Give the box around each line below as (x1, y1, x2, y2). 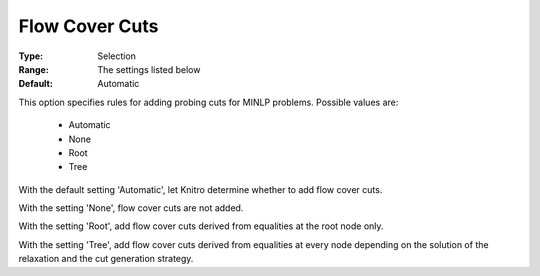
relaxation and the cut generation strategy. (18, 253, 194, 265)
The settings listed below (97, 63, 201, 75)
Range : (18, 63, 49, 75)
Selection (97, 50, 137, 62)
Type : (18, 50, 44, 62)
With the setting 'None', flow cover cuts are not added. (18, 202, 244, 214)
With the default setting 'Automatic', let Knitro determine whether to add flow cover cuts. (18, 183, 383, 195)
